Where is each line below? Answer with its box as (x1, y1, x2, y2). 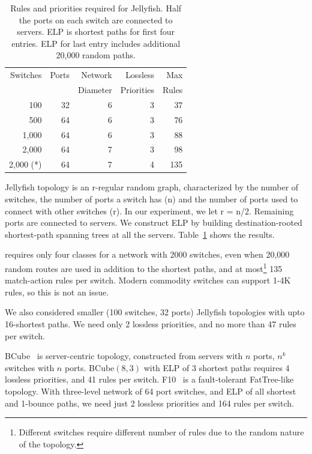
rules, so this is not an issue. (5, 285, 109, 298)
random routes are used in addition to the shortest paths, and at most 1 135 (5, 260, 283, 274)
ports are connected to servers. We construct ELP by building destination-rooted (5, 216, 302, 229)
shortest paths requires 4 (199, 361, 290, 374)
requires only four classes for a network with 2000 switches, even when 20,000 (5, 248, 290, 261)
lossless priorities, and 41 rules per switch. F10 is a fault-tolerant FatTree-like (5, 373, 294, 386)
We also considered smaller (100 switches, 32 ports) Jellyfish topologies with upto (5, 306, 305, 318)
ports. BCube (64, 361, 115, 374)
